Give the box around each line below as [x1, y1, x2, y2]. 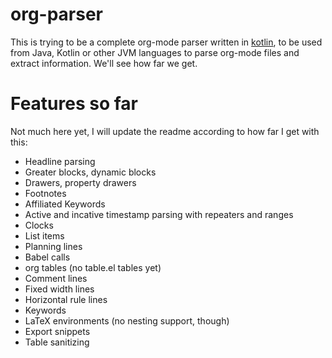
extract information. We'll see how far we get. [10, 57, 198, 69]
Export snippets [24, 325, 91, 337]
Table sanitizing [24, 336, 90, 348]
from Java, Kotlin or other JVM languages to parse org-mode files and [10, 46, 300, 58]
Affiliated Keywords [24, 198, 106, 210]
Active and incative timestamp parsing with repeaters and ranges [24, 208, 294, 220]
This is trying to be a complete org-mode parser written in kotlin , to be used [10, 36, 323, 48]
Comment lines [24, 272, 88, 284]
